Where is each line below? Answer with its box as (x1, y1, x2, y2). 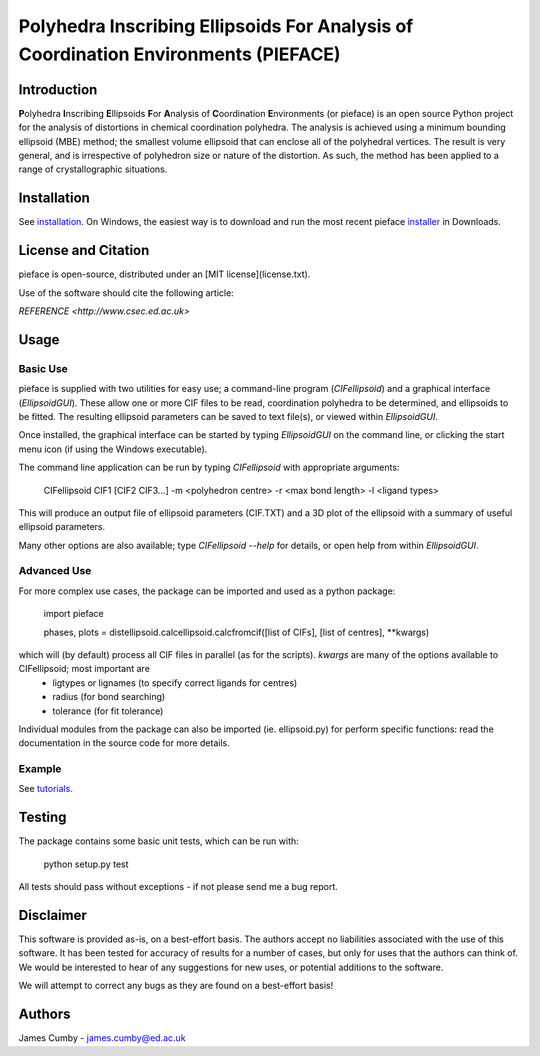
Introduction (18, 81, 98, 98)
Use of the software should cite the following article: (18, 286, 234, 299)
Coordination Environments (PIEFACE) (18, 43, 341, 65)
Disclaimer (18, 906, 87, 924)
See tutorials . (18, 783, 74, 795)
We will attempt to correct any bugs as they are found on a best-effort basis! (18, 980, 334, 992)
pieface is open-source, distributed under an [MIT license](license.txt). (18, 268, 311, 280)
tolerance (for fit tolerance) (52, 705, 164, 717)
